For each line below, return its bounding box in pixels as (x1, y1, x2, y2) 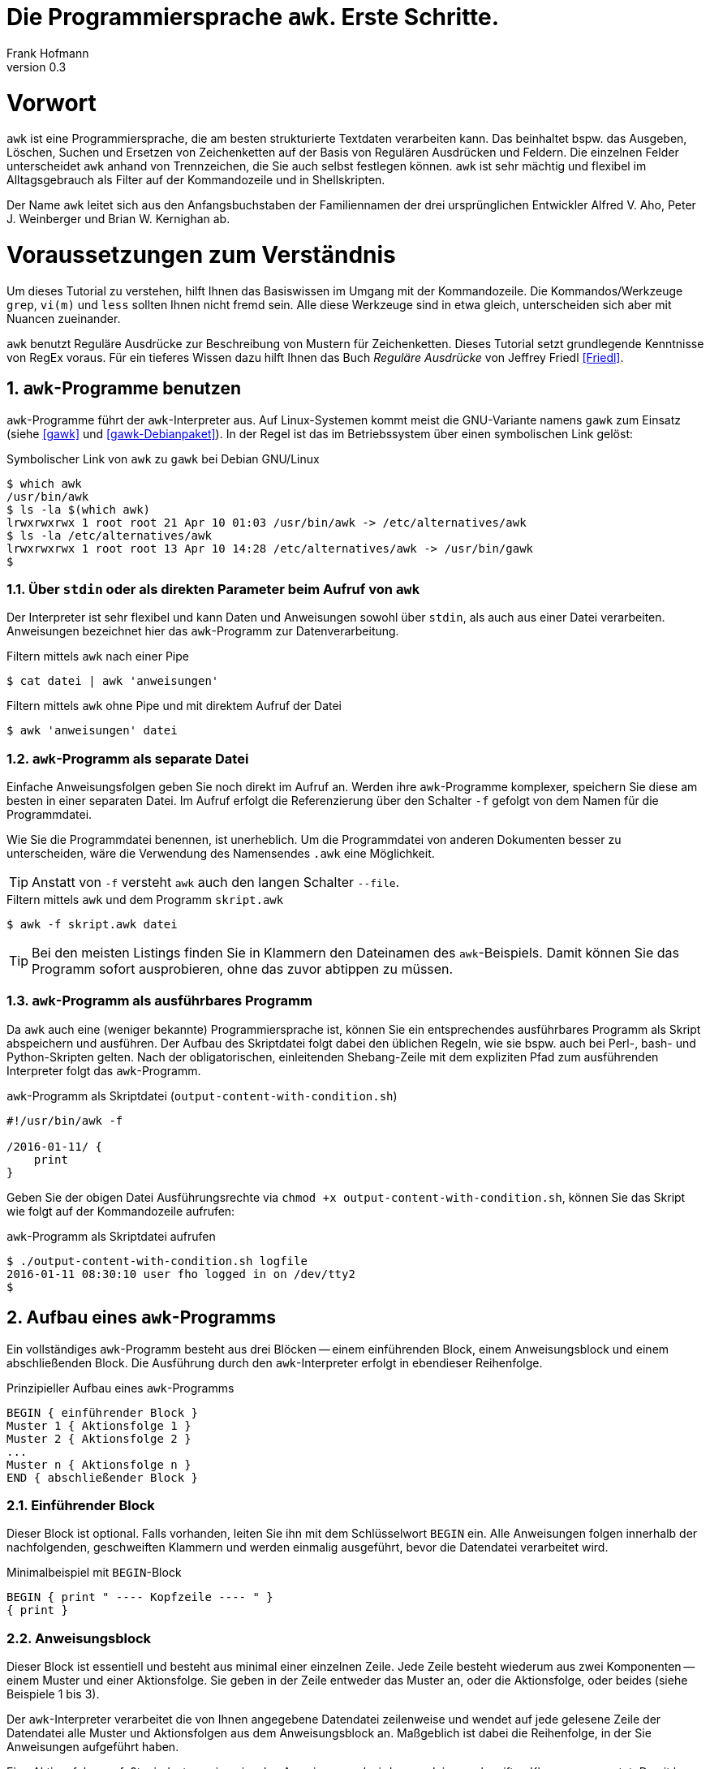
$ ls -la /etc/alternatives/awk (6, 528, 212, 542)
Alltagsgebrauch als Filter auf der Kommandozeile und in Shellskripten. (6, 173, 385, 187)
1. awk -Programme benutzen (6, 378, 242, 399)
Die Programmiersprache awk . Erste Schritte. (6, 3, 500, 31)
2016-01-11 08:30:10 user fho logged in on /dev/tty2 (6, 1267, 355, 1280)
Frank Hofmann (6, 45, 89, 60)
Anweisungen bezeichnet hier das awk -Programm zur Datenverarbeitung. (6, 624, 399, 639)
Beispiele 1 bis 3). (6, 1687, 100, 1702)
